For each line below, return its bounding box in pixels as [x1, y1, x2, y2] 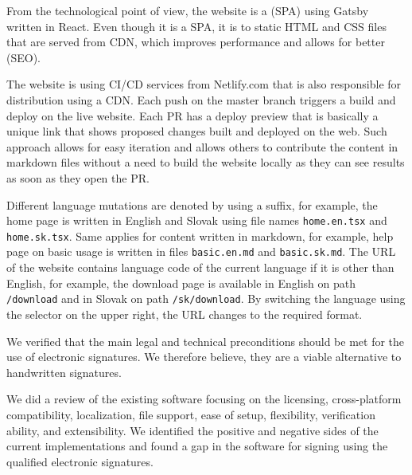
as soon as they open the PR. [6, 169, 150, 186]
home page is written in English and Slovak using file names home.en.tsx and [6, 212, 387, 229]
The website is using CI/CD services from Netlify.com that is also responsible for [6, 76, 402, 92]
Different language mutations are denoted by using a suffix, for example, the [6, 196, 378, 213]
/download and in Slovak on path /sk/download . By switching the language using [6, 290, 406, 307]
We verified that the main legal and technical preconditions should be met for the [6, 332, 405, 349]
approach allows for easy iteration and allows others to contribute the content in [6, 138, 398, 155]
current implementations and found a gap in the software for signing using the [6, 438, 388, 454]
